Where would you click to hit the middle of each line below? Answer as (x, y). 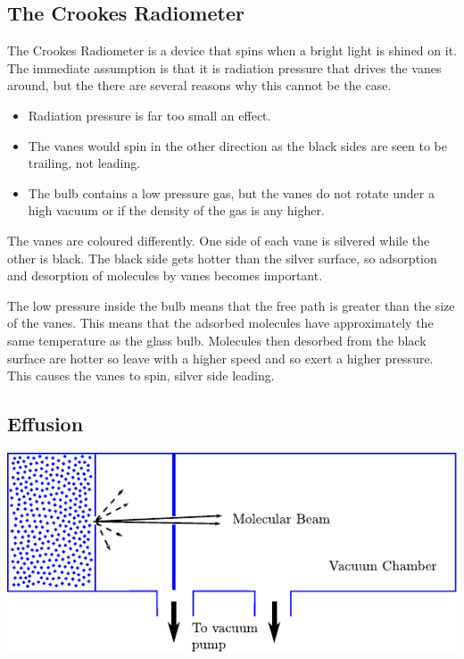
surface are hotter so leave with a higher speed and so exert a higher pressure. (220, 358)
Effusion (46, 424)
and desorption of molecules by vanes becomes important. (165, 275)
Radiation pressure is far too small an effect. (149, 115)
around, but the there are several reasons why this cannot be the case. (199, 85)
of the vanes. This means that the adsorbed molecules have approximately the (220, 323)
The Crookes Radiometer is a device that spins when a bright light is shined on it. (232, 50)
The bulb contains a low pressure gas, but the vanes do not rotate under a (231, 192)
